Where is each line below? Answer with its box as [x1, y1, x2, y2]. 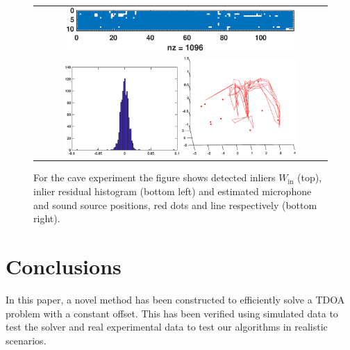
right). [33, 211, 60, 226]
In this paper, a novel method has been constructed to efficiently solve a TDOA [6, 292, 345, 306]
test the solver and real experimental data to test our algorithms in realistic [6, 319, 328, 334]
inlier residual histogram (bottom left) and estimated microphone [33, 184, 312, 199]
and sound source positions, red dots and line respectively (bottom [33, 197, 317, 212]
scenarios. [6, 333, 47, 347]
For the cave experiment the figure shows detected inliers [33, 170, 276, 185]
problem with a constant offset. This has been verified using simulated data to [6, 306, 338, 320]
